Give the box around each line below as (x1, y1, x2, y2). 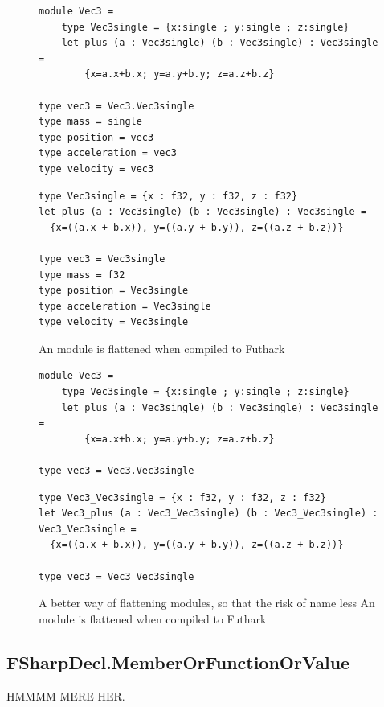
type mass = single (39, 116, 142, 128)
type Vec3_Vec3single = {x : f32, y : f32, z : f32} (39, 491, 326, 504)
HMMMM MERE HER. (6, 687, 125, 704)
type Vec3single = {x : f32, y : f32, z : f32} (39, 190, 298, 202)
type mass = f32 (39, 269, 125, 281)
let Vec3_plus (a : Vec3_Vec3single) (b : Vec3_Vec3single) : (39, 508, 378, 520)
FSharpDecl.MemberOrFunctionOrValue (6, 649, 350, 674)
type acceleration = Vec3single (39, 300, 211, 312)
